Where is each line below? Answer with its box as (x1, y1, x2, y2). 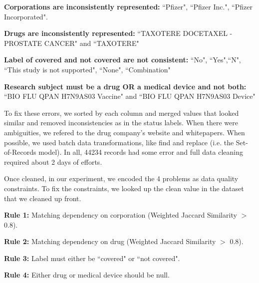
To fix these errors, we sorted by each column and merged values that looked (4, 107, 239, 118)
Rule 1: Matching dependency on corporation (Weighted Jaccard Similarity (4, 210, 237, 220)
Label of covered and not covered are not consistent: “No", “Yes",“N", (4, 54, 241, 65)
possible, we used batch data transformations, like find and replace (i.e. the (4, 137, 234, 147)
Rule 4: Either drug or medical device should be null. (4, 270, 170, 280)
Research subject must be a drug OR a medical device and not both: (4, 81, 247, 91)
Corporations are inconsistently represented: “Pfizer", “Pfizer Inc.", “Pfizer (4, 1, 253, 11)
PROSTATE (4, 37, 42, 48)
